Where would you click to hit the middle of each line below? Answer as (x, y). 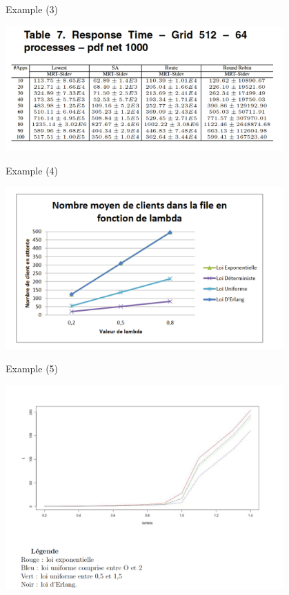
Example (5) (32, 368)
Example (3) (32, 9)
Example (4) (32, 170)
